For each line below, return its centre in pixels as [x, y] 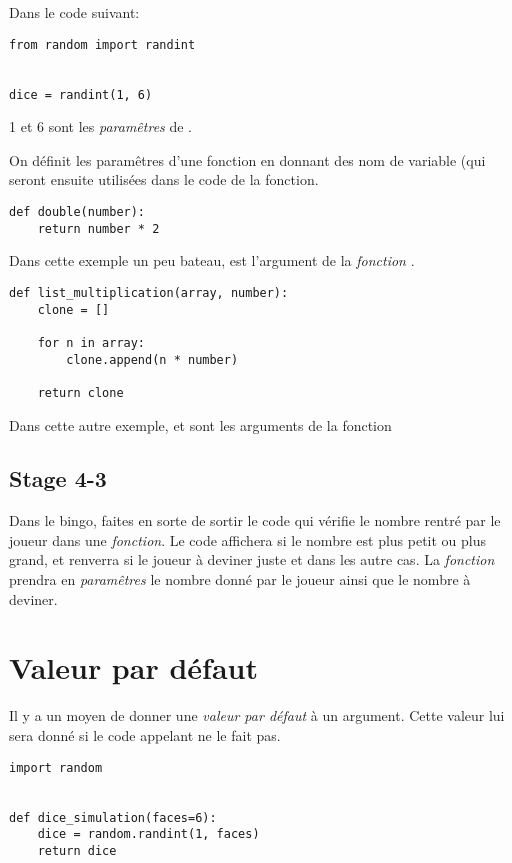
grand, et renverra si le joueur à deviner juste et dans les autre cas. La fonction [252, 559]
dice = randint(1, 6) [81, 94]
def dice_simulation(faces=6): [113, 817]
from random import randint [102, 44]
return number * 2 [98, 228]
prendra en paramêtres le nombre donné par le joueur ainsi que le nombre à [240, 579]
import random [56, 767]
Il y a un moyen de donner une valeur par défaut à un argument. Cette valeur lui [257, 715]
